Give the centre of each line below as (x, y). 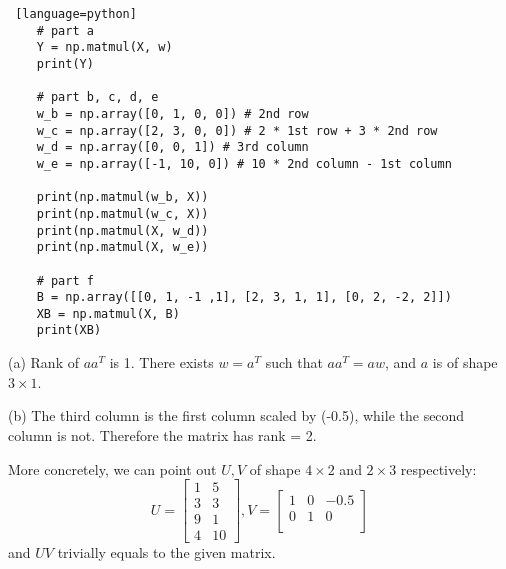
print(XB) (69, 330)
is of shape (465, 362)
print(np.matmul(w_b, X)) (122, 197)
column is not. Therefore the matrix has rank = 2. (162, 434)
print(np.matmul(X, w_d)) (122, 230)
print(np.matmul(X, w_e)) (122, 247)
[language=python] (76, 14)
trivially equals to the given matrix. (166, 552)
